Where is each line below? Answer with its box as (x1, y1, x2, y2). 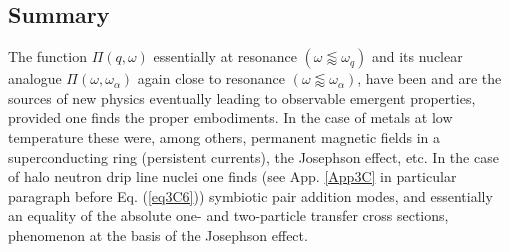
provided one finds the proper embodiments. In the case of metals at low (8, 107, 453, 128)
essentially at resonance (153, 46, 297, 67)
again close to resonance (137, 68, 286, 89)
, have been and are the (357, 68, 502, 89)
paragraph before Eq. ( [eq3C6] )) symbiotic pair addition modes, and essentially (8, 185, 493, 206)
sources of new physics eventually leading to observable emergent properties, (8, 87, 476, 108)
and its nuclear (371, 46, 463, 67)
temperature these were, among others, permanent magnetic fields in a (8, 126, 441, 147)
